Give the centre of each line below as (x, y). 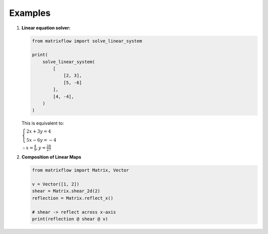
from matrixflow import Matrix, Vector (80, 170)
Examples (30, 13)
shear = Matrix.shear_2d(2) (66, 191)
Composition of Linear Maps (51, 157)
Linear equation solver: (46, 28)
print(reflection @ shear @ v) (70, 219)
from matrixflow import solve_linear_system (87, 41)
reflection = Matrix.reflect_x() (73, 198)
